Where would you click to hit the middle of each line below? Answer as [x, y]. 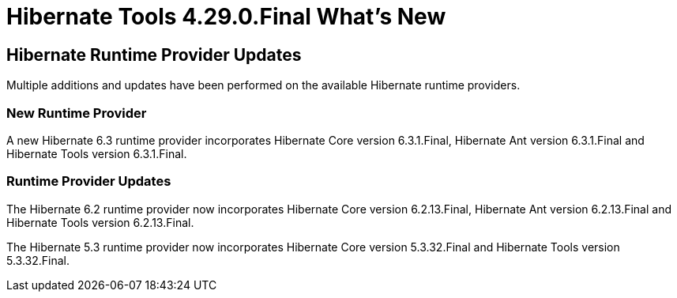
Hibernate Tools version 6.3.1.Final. [97, 153]
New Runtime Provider [77, 113]
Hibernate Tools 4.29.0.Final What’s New [226, 17]
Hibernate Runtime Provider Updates [154, 55]
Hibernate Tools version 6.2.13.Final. [100, 222]
